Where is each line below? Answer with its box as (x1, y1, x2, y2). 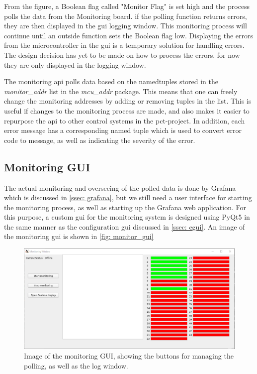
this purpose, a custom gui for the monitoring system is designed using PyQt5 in (4, 212, 250, 222)
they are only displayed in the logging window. (4, 59, 146, 70)
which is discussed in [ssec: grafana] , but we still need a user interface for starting (4, 192, 252, 203)
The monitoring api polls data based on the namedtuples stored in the (4, 76, 218, 87)
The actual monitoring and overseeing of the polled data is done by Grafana (4, 182, 236, 193)
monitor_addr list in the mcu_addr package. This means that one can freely (4, 86, 238, 96)
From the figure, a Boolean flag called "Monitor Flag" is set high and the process (4, 1, 250, 11)
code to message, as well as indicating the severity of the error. (4, 134, 195, 145)
